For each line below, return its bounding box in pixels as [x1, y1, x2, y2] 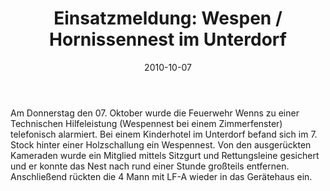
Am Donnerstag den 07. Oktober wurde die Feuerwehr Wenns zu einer [10, 107, 300, 119]
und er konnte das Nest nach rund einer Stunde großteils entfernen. [10, 160, 290, 172]
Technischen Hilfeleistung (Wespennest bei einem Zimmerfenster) [10, 117, 283, 129]
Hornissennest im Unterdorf [49, 28, 287, 51]
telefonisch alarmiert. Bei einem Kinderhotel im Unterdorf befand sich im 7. [10, 128, 318, 140]
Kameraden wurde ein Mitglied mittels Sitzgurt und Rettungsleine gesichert [10, 149, 320, 161]
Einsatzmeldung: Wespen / [53, 7, 283, 30]
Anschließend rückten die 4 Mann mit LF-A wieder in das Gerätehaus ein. [10, 170, 313, 182]
